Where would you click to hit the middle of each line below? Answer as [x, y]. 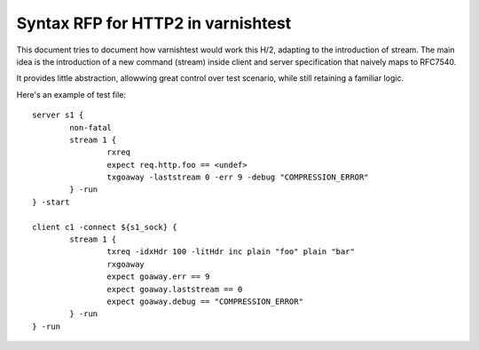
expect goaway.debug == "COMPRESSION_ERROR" [205, 301]
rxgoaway [126, 264]
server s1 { [58, 115]
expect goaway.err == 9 [158, 277]
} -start [51, 202]
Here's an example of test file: [71, 94]
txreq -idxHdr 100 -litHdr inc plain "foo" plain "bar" [231, 252]
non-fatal [91, 127]
